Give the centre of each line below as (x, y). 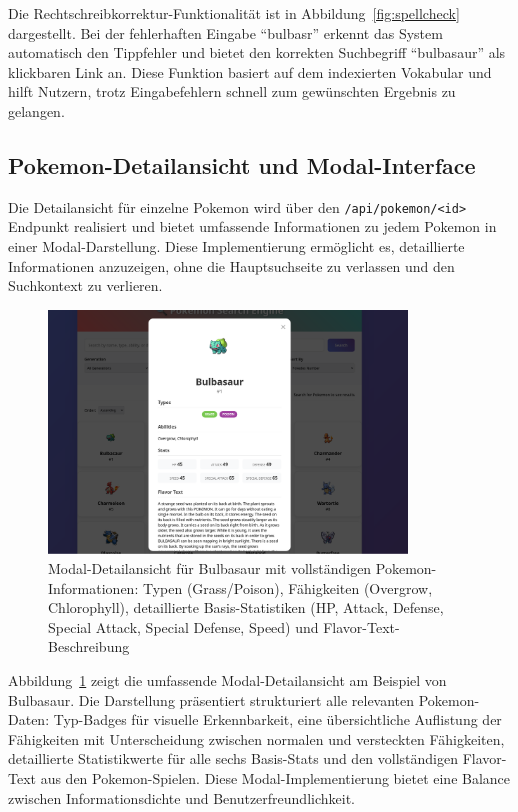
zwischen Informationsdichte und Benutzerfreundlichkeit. (181, 797)
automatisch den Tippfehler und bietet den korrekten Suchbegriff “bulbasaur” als (257, 52)
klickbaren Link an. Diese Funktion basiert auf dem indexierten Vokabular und (250, 71)
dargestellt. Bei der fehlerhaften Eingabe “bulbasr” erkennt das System (225, 32)
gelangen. (36, 110)
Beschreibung (89, 646)
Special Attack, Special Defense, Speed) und (183, 626)
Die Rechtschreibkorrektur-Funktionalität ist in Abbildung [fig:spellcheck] (234, 13)
